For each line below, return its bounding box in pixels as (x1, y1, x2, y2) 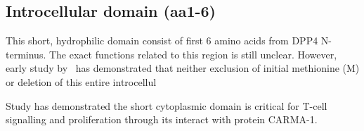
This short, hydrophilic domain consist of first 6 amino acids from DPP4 (6, 33, 318, 48)
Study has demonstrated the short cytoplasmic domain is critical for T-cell (6, 98, 327, 113)
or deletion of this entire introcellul (6, 74, 157, 89)
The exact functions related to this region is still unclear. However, (48, 46, 337, 61)
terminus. (6, 46, 46, 61)
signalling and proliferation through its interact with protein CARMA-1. (6, 112, 318, 127)
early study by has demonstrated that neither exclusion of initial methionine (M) (6, 61, 360, 75)
